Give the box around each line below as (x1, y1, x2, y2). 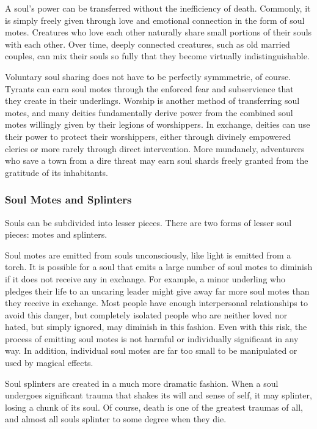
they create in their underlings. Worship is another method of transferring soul (5, 94, 300, 107)
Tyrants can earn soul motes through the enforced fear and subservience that (5, 82, 294, 95)
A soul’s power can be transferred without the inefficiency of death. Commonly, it (5, 2, 311, 14)
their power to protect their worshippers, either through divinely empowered (5, 130, 291, 142)
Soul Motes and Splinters (5, 192, 132, 207)
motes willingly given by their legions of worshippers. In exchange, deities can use (5, 118, 310, 131)
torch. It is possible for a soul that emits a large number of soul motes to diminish (5, 260, 313, 273)
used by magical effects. (5, 356, 93, 369)
